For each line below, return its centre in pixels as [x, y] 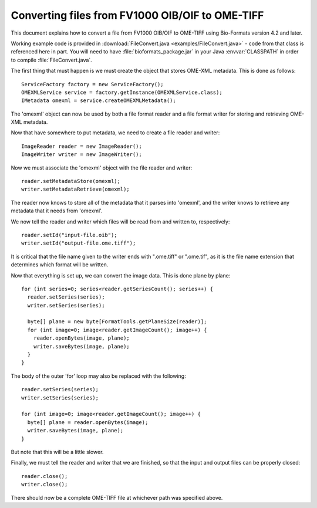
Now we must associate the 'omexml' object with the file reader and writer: [102, 168]
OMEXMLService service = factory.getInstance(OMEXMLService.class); [122, 92]
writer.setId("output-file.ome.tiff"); [79, 243]
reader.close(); [45, 476]
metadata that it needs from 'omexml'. [57, 211]
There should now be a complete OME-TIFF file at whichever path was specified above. [117, 497]
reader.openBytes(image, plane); [82, 338]
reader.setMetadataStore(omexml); [71, 181]
